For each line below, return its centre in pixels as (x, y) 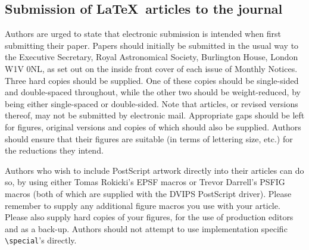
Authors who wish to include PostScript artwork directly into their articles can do (154, 170)
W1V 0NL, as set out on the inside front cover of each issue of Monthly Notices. (151, 68)
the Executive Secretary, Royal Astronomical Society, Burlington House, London (152, 57)
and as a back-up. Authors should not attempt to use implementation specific (146, 228)
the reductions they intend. (54, 150)
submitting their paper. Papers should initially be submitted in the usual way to (152, 45)
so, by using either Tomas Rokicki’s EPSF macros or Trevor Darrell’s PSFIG (145, 182)
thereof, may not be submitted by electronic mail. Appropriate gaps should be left (155, 115)
